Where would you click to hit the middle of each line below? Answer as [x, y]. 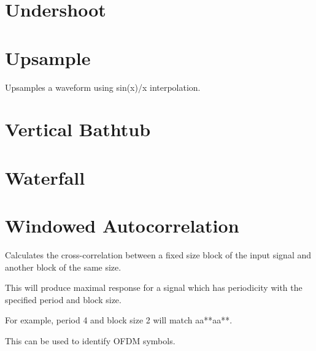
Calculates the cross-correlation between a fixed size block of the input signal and [158, 254]
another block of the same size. [63, 267]
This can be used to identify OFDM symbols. [90, 340]
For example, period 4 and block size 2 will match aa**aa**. [119, 320]
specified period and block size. [63, 299]
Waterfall [45, 177]
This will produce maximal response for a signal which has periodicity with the [154, 287]
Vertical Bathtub [78, 129]
